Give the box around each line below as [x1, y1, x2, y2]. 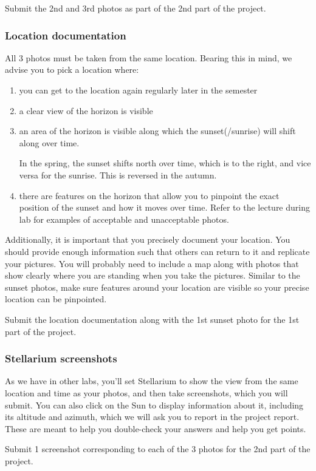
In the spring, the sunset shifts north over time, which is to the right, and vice [19, 157, 311, 169]
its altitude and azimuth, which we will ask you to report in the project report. [5, 410, 300, 423]
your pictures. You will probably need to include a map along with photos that [5, 257, 299, 269]
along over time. [19, 136, 80, 149]
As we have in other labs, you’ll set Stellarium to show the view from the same [5, 374, 298, 387]
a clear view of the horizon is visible [19, 104, 153, 117]
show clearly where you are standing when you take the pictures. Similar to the [5, 269, 300, 282]
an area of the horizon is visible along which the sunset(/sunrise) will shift [19, 124, 296, 137]
